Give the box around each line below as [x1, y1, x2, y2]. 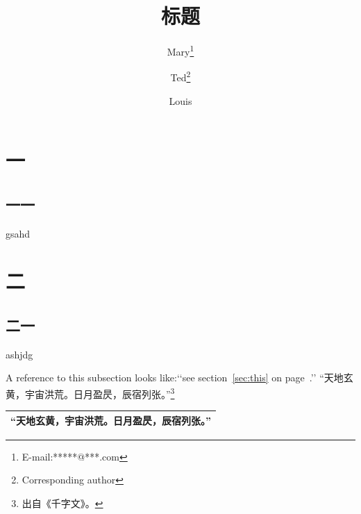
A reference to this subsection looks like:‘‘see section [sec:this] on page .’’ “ [6, 370, 324, 385]
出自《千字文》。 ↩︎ [22, 496, 103, 510]
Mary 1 [167, 42, 194, 58]
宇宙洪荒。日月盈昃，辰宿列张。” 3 [24, 384, 175, 401]
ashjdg [6, 347, 33, 361]
